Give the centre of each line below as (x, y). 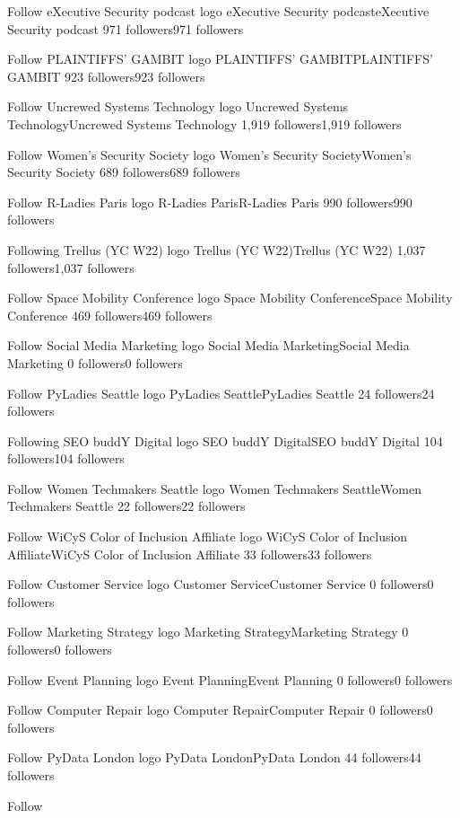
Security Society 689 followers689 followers (124, 172)
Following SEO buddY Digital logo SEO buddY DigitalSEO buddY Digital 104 (225, 440)
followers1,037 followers (71, 267)
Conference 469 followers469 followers (110, 315)
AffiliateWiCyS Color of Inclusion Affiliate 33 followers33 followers (190, 554)
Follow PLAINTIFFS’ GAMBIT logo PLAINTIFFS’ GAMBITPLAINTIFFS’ (220, 59)
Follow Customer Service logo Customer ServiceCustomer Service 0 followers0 (221, 584)
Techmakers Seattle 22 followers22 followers (126, 506)
